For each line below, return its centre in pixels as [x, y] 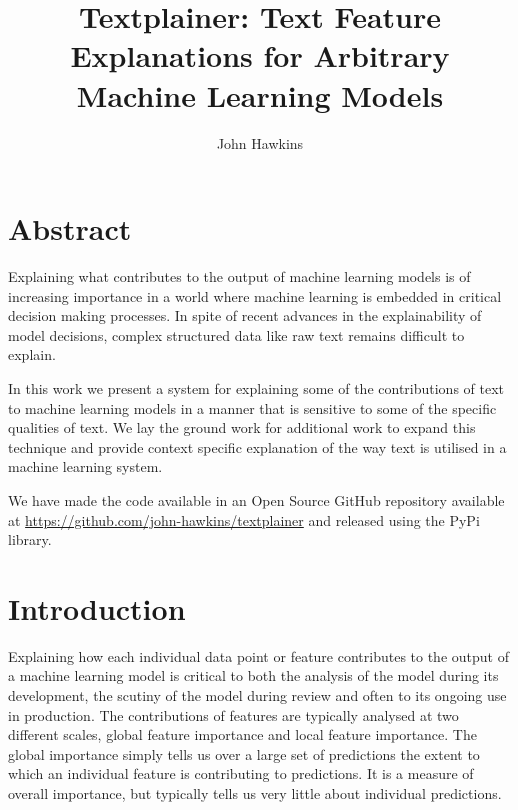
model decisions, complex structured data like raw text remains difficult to [236, 334]
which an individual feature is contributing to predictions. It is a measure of [241, 773]
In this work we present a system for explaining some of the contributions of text [256, 388]
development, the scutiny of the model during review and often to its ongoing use [257, 695]
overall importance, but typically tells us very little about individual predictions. [255, 793]
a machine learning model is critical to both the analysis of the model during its [253, 675]
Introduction [97, 607]
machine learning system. [85, 466]
